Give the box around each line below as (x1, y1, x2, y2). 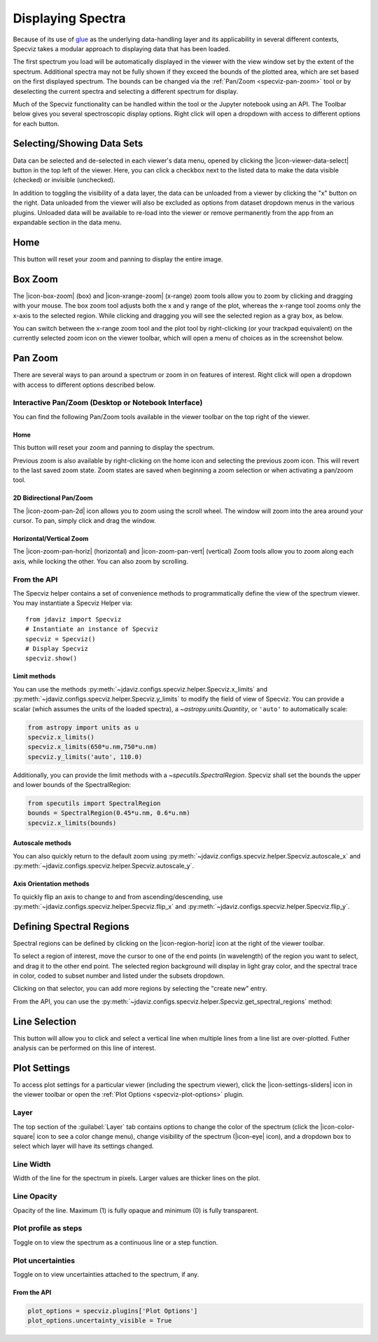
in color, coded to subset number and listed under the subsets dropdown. (13, 971, 225, 980)
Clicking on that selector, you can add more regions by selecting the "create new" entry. (13, 985, 267, 993)
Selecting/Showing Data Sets (13, 137, 143, 150)
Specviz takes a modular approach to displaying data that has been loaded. (13, 44, 230, 53)
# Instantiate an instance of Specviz (25, 625, 159, 634)
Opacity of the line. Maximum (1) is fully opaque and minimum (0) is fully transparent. (13, 1206, 259, 1214)
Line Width (13, 1160, 51, 1170)
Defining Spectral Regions (13, 920, 129, 932)
